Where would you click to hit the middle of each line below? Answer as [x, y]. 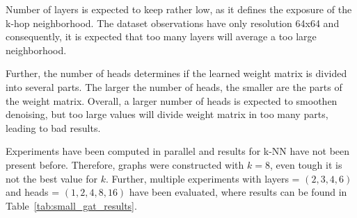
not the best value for [51, 178]
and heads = [33, 192]
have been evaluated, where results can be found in [238, 192]
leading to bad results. [53, 127]
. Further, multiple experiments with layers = [203, 178]
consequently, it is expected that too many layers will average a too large [161, 36]
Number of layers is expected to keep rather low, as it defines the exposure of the [179, 9]
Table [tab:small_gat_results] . [71, 205]
